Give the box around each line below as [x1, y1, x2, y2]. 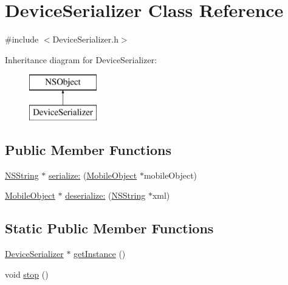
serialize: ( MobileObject [49, 168, 137, 181]
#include [5, 33, 39, 46]
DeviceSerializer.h [52, 33, 118, 46]
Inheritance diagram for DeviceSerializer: [5, 53, 157, 66]
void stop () [5, 267, 49, 280]
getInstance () [74, 247, 126, 260]
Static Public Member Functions [5, 219, 214, 238]
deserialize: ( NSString [65, 189, 146, 202]
